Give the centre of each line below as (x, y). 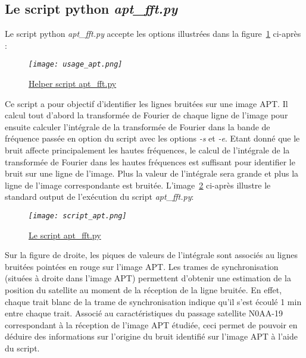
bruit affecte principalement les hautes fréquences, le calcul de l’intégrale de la (147, 150)
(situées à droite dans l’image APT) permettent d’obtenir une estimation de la (148, 278)
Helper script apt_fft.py (73, 84)
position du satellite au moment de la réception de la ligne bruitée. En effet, (143, 290)
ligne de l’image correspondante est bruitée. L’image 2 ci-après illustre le (138, 185)
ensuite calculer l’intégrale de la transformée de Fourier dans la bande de (138, 126)
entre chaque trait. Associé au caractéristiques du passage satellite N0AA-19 (144, 313)
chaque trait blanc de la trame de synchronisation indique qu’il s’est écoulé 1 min (153, 301)
